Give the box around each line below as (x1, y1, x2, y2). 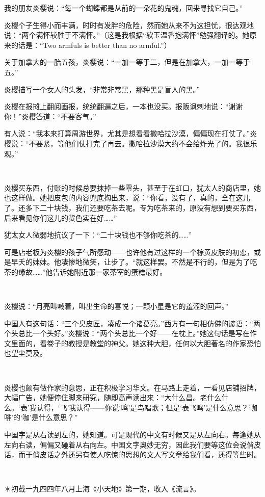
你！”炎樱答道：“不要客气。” (4, 111, 96, 121)
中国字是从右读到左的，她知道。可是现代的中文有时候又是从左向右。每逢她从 (4, 429, 261, 439)
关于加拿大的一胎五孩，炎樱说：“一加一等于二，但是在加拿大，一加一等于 (4, 57, 250, 67)
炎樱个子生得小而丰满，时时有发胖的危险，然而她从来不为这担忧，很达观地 (4, 19, 254, 30)
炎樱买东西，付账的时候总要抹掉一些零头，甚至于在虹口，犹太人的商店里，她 (4, 182, 261, 193)
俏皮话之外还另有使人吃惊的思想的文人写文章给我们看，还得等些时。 (32, 449, 261, 460)
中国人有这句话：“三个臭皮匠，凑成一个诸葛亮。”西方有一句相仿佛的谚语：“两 (4, 318, 260, 328)
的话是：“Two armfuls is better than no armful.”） (11, 39, 171, 50)
